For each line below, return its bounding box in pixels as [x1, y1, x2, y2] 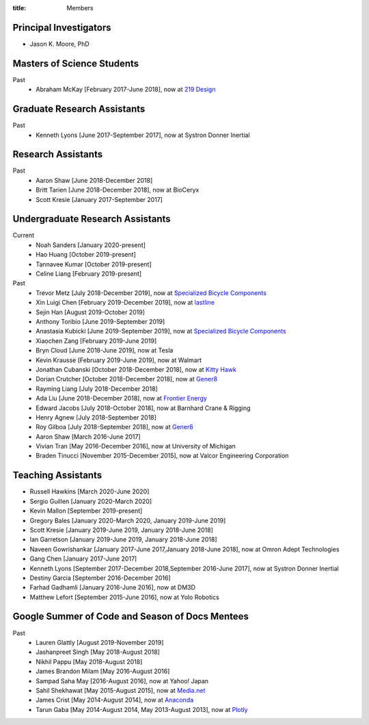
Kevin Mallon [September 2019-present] [29, 507, 143, 515]
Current [12, 231, 35, 240]
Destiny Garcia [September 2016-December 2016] [29, 574, 171, 582]
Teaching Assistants [12, 470, 102, 481]
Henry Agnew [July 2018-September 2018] [36, 413, 157, 421]
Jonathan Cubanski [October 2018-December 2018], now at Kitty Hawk [36, 365, 237, 373]
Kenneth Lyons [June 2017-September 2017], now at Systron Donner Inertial [36, 131, 250, 139]
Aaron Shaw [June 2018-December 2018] [36, 176, 153, 184]
